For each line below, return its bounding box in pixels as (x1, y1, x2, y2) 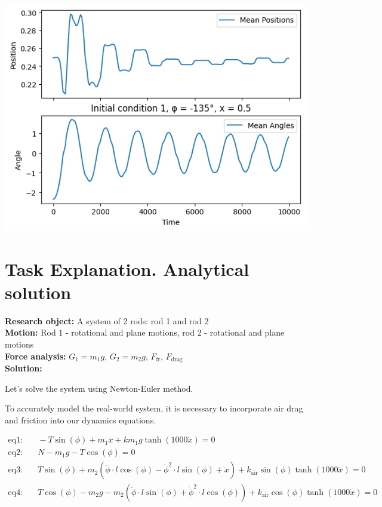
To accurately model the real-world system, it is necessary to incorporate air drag (5, 402, 303, 414)
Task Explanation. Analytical (5, 256, 249, 281)
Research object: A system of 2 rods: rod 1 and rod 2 (5, 314, 209, 327)
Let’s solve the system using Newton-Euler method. (5, 382, 193, 394)
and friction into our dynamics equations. (5, 413, 156, 426)
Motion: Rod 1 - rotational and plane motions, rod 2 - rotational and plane (5, 326, 285, 339)
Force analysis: (5, 349, 66, 362)
